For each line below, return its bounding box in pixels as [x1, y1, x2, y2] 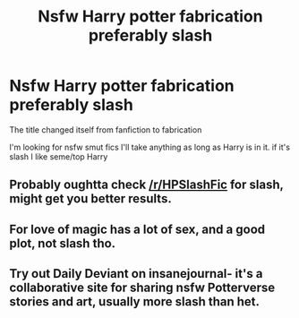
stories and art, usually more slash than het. [9, 294, 261, 310]
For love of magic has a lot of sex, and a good [9, 221, 266, 236]
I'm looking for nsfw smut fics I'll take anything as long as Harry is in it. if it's [9, 142, 291, 152]
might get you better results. [9, 191, 172, 207]
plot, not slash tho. [9, 236, 116, 251]
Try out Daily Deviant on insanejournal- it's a [9, 266, 263, 281]
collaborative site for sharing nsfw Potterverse [9, 280, 276, 296]
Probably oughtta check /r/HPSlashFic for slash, [9, 177, 284, 193]
